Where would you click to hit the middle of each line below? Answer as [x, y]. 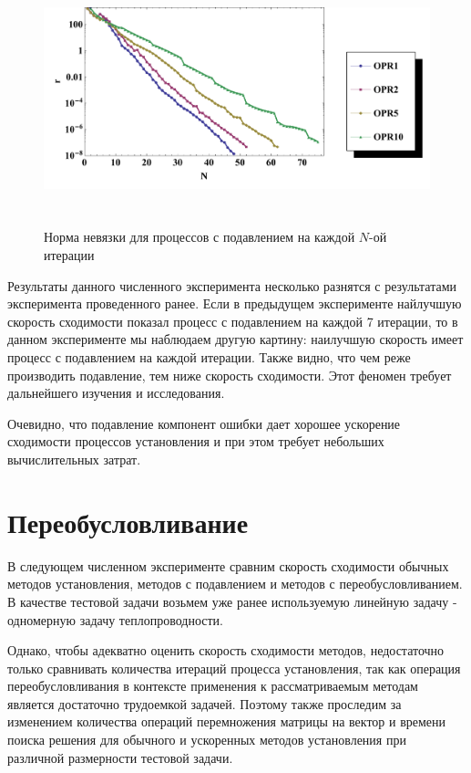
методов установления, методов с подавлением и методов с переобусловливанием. [235, 584]
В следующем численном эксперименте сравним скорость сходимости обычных [228, 565]
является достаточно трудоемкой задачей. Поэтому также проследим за [205, 703]
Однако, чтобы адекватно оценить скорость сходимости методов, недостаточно [226, 650]
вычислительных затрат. [74, 460]
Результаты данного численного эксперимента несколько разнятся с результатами [232, 285]
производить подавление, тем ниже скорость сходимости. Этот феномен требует [230, 375]
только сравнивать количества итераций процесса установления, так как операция [234, 668]
